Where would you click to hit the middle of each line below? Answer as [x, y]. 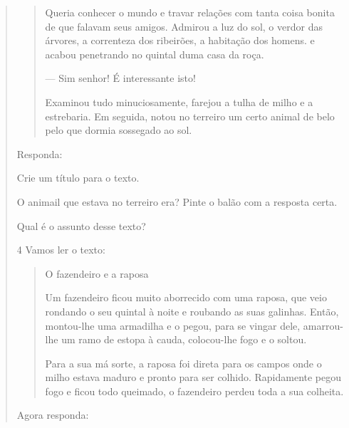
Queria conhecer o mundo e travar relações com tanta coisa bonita [190, 12]
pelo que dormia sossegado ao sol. [119, 130]
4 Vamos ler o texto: [61, 250]
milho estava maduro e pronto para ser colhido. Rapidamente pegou [193, 377]
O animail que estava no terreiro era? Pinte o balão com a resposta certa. [177, 201]
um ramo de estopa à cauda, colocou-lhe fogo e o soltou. [184, 339]
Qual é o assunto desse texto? [81, 225]
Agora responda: [53, 415]
